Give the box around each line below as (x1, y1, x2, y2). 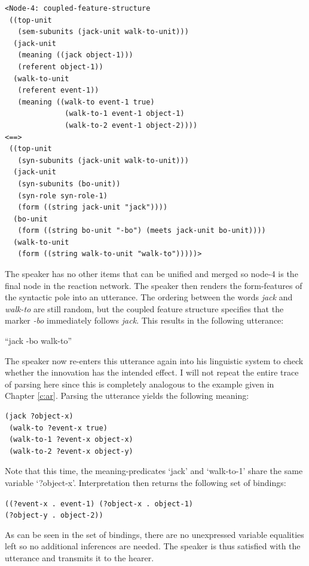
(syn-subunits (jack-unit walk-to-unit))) (17, 156, 189, 165)
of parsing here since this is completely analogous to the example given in (5, 377, 274, 390)
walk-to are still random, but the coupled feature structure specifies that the (5, 302, 284, 315)
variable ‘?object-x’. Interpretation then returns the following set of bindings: (5, 476, 286, 488)
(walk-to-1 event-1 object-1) (65, 109, 185, 118)
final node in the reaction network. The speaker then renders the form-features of (5, 279, 302, 291)
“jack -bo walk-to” (5, 334, 72, 347)
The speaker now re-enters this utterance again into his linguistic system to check (5, 354, 304, 367)
